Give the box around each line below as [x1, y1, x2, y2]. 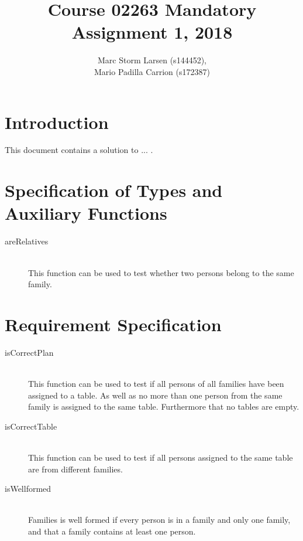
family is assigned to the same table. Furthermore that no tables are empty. [28, 400, 299, 413]
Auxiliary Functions [5, 201, 167, 225]
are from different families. [28, 462, 123, 475]
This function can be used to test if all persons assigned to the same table [28, 451, 293, 463]
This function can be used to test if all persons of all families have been [28, 377, 284, 390]
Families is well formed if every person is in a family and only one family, [28, 513, 291, 526]
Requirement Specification [5, 312, 222, 336]
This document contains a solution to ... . [5, 144, 153, 156]
